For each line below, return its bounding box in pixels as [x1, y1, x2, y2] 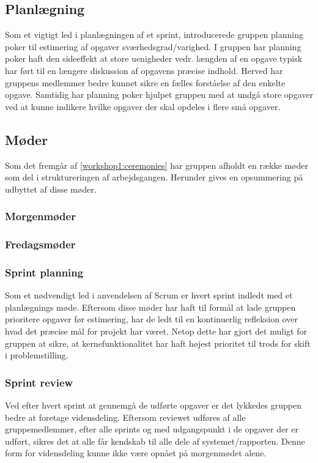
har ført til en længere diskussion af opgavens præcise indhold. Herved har [5, 64, 283, 76]
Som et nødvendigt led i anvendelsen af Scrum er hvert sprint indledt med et [5, 289, 293, 302]
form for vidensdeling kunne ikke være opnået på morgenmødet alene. [5, 446, 267, 459]
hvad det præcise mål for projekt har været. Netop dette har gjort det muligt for [5, 325, 307, 338]
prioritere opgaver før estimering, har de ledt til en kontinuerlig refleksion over [5, 313, 298, 325]
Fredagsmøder [5, 237, 76, 252]
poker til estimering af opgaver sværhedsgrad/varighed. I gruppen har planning [5, 40, 301, 53]
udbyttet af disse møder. [5, 182, 97, 195]
